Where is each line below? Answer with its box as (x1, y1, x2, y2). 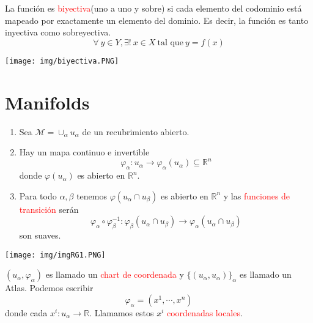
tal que (157, 38, 183, 47)
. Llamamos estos (89, 306, 154, 319)
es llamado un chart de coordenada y (45, 268, 184, 281)
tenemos (76, 189, 108, 202)
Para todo (19, 189, 57, 202)
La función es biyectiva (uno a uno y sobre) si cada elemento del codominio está (5, 2, 302, 14)
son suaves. (19, 229, 61, 242)
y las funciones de (223, 189, 290, 202)
